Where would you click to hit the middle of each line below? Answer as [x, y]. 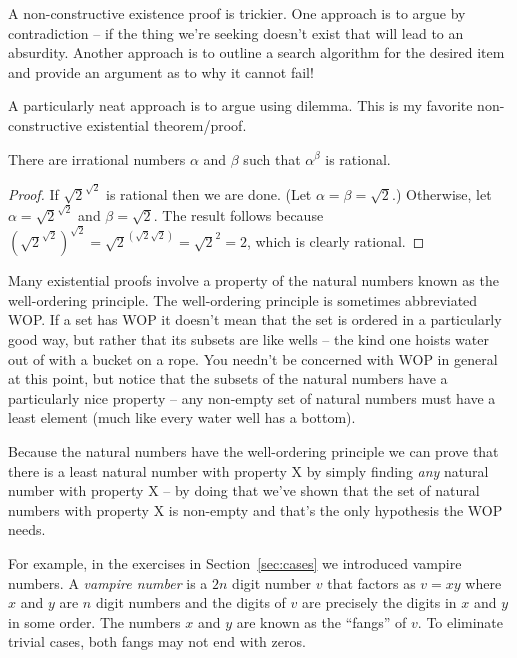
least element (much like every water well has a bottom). [182, 417]
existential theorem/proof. [166, 124]
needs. [27, 529]
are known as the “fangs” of [321, 621]
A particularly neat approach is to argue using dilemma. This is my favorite [240, 105]
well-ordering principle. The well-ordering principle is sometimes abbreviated [243, 299]
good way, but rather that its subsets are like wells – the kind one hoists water [248, 338]
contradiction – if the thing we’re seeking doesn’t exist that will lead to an [236, 32]
